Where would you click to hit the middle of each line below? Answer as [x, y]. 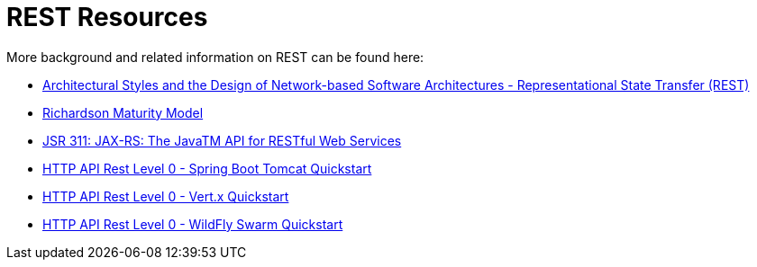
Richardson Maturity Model [123, 112]
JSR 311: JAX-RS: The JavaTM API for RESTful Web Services [222, 140]
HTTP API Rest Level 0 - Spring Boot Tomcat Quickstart [207, 168]
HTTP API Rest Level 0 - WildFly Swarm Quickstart [193, 224]
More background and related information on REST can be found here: [215, 57]
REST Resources [107, 17]
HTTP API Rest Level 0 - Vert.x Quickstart [166, 196]
